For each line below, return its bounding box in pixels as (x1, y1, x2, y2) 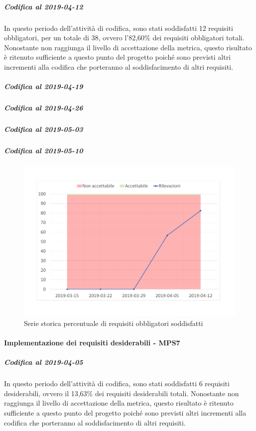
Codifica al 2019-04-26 (4, 103, 83, 113)
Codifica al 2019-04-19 (4, 81, 83, 92)
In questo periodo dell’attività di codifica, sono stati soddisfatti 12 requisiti (4, 22, 233, 33)
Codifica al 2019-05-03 (4, 124, 83, 134)
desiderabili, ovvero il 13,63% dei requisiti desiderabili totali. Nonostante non (4, 388, 239, 398)
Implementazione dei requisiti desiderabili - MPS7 (4, 337, 180, 348)
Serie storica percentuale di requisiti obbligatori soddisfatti (24, 318, 203, 328)
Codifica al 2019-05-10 (4, 145, 83, 156)
